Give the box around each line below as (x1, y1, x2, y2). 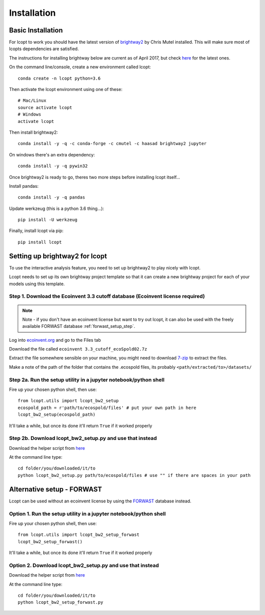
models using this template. (9, 281, 65, 287)
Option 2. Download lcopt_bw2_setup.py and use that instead (9, 562, 159, 569)
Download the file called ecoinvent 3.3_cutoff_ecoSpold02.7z (9, 346, 147, 352)
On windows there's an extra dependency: (9, 151, 95, 157)
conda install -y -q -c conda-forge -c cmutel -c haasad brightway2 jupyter (18, 141, 207, 146)
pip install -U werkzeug (18, 217, 78, 223)
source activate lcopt (18, 105, 73, 110)
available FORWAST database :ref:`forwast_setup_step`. (22, 323, 135, 329)
